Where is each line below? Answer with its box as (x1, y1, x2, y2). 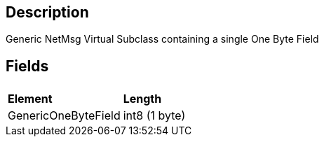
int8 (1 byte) (123, 108, 186, 123)
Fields (6, 57, 49, 75)
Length (123, 92, 162, 106)
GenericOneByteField (8, 108, 121, 123)
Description (6, 3, 89, 21)
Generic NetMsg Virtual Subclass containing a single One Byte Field (6, 33, 319, 45)
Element (8, 92, 53, 106)
